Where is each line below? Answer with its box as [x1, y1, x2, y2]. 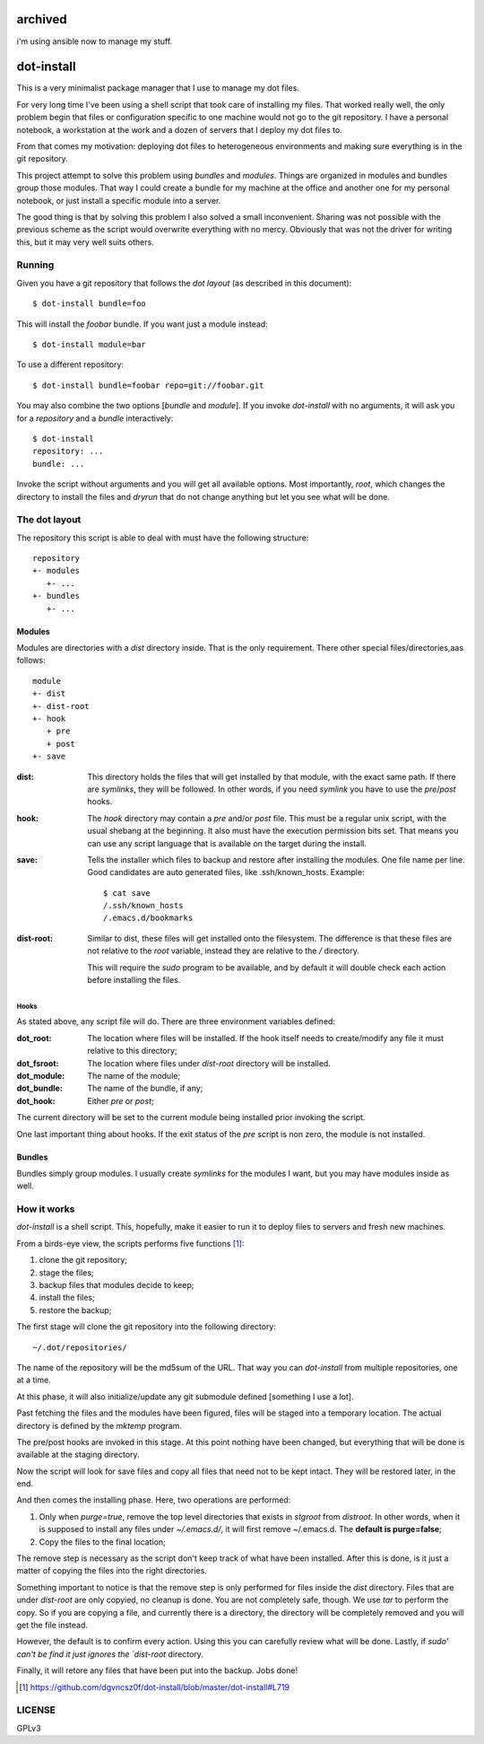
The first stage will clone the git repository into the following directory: [16, 1321, 277, 1332]
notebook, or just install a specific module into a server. [16, 195, 221, 206]
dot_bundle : [16, 1082, 63, 1094]
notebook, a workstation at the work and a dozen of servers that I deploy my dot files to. [16, 124, 342, 135]
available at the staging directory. [16, 1450, 140, 1460]
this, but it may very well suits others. [16, 236, 154, 247]
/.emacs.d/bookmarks [103, 913, 194, 924]
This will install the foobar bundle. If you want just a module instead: [16, 319, 268, 329]
